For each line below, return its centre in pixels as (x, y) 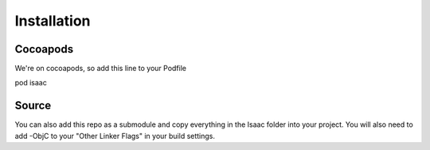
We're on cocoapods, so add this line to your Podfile (101, 69)
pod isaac (31, 83)
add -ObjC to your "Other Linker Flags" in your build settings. (115, 136)
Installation (53, 21)
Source (33, 106)
